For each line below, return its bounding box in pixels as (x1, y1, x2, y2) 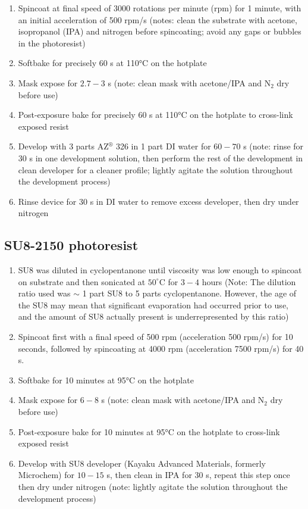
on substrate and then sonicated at (18, 275, 146, 288)
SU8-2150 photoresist (4, 236, 139, 254)
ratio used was (18, 287, 71, 299)
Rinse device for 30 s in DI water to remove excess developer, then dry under (18, 195, 299, 207)
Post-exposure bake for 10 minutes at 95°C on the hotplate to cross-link (18, 425, 280, 438)
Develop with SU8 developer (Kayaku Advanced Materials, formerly (18, 457, 266, 469)
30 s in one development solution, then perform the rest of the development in (18, 151, 303, 164)
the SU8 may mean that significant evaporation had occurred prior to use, (18, 298, 288, 311)
